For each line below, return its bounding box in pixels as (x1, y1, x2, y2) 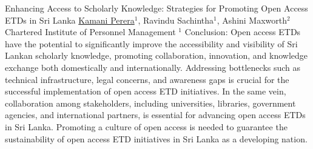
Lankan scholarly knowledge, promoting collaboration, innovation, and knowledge (5, 49, 308, 62)
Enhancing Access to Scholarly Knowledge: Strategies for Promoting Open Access (5, 2, 308, 14)
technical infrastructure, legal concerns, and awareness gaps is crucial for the (5, 73, 289, 85)
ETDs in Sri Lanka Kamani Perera (5, 13, 135, 26)
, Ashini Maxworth (217, 13, 288, 26)
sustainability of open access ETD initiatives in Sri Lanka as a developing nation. (5, 132, 308, 145)
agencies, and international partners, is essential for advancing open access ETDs (5, 108, 306, 121)
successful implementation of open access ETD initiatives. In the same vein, (5, 85, 286, 98)
